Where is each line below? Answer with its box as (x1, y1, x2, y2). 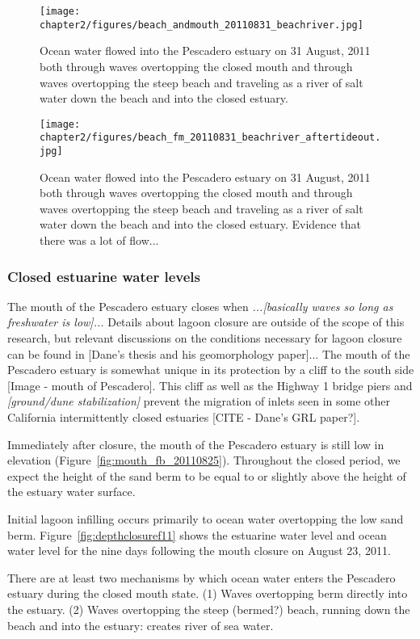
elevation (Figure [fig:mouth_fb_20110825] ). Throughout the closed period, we (7, 452, 401, 469)
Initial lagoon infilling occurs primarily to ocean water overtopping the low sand (7, 510, 404, 527)
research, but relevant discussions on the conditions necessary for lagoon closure (7, 330, 402, 347)
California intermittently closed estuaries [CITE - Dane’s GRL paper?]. (7, 409, 360, 425)
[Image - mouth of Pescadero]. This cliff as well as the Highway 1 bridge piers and (7, 376, 413, 393)
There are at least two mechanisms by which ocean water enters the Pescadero (7, 569, 396, 586)
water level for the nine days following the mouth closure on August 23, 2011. (7, 542, 391, 559)
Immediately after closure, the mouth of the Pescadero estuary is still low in (7, 435, 384, 452)
